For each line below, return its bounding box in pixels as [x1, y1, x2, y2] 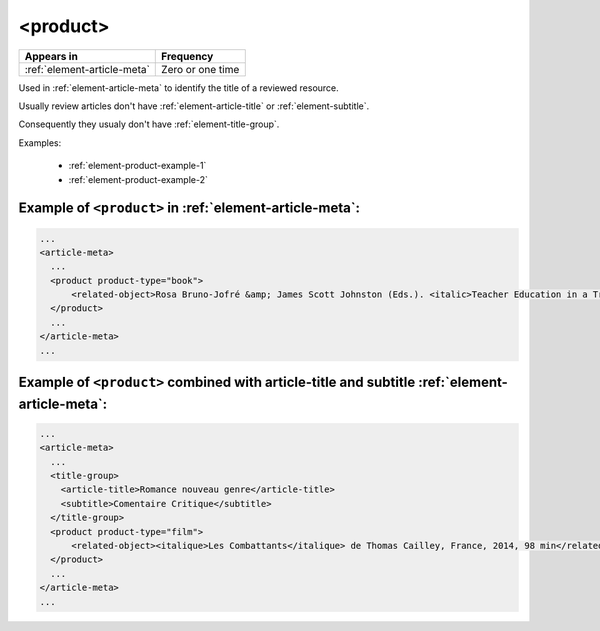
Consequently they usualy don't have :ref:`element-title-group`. [18, 118, 280, 130]
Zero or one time [161, 62, 240, 76]
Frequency [161, 49, 214, 63]
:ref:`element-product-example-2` [68, 173, 209, 185]
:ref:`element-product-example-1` [68, 160, 207, 172]
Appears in [24, 49, 79, 63]
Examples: [18, 136, 62, 149]
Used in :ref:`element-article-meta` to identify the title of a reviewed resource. [18, 81, 339, 94]
